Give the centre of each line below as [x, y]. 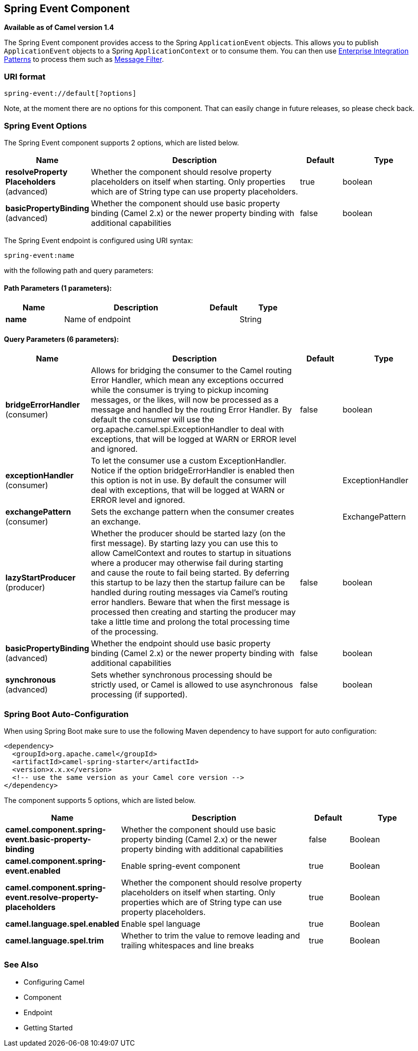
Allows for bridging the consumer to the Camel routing [191, 371]
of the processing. [125, 632]
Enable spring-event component [181, 866]
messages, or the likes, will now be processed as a [185, 400]
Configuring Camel [54, 982]
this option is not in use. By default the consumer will [189, 481]
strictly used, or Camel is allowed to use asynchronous [192, 685]
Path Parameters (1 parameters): [58, 288]
